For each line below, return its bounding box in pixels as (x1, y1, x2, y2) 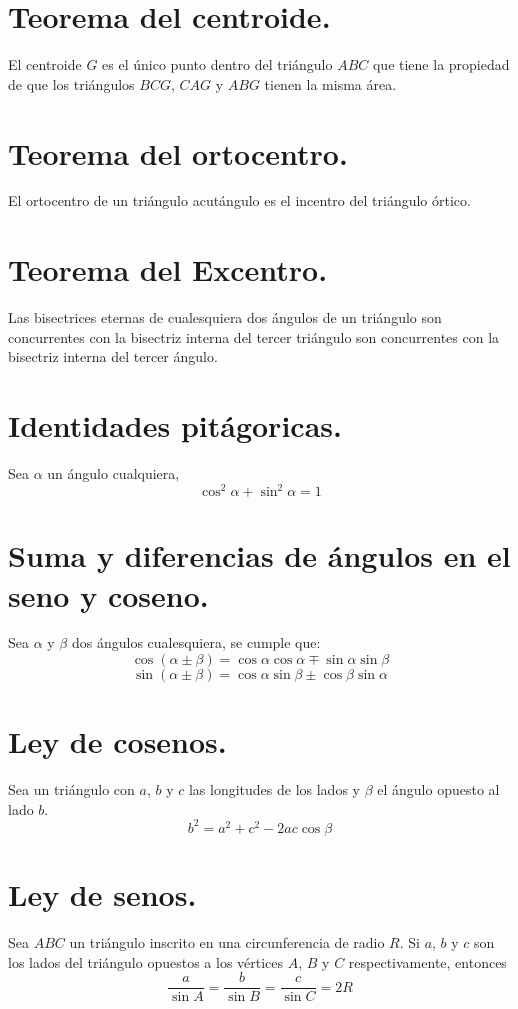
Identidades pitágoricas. (8, 405, 342, 446)
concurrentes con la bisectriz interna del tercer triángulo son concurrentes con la (8, 326, 500, 347)
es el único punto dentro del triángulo (102, 54, 333, 75)
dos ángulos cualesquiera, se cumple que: (71, 632, 321, 653)
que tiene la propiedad (372, 54, 510, 75)
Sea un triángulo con (8, 779, 135, 800)
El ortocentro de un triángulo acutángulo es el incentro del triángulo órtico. (8, 190, 471, 211)
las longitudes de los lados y (188, 779, 360, 800)
